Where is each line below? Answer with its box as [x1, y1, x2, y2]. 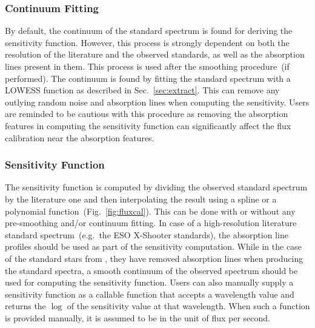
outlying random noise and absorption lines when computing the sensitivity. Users [5, 95, 310, 108]
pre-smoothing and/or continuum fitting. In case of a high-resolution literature [5, 216, 297, 229]
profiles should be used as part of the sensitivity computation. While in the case [5, 240, 302, 253]
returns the [5, 300, 46, 312]
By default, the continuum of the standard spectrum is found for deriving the [5, 24, 293, 37]
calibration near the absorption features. [5, 131, 154, 144]
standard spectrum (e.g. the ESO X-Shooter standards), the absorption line [5, 228, 288, 241]
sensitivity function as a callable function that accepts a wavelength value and [5, 287, 294, 300]
